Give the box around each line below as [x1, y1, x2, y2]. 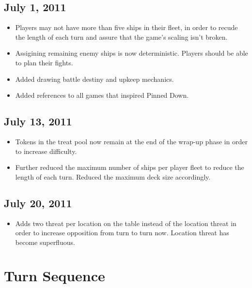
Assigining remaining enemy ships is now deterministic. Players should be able [15, 48, 248, 58]
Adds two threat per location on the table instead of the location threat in [15, 218, 236, 228]
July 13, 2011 [4, 114, 72, 129]
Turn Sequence [4, 265, 105, 285]
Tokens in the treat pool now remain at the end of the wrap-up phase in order [15, 136, 248, 146]
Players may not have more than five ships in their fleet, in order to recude [15, 22, 238, 32]
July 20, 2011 [4, 195, 72, 210]
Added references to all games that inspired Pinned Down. [15, 90, 189, 100]
